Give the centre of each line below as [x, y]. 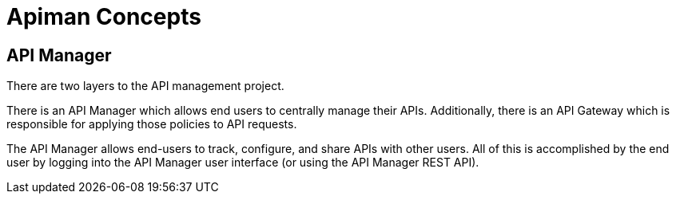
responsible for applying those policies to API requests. [152, 124]
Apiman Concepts [104, 17]
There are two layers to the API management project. [145, 86]
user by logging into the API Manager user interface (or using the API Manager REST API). [243, 163]
